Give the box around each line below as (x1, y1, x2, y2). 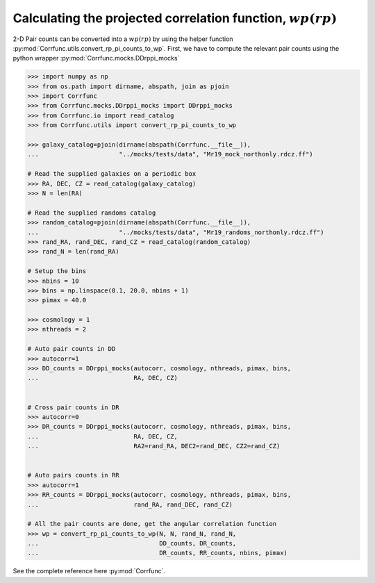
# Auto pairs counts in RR (27, 471, 119, 479)
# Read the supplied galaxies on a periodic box (27, 170, 197, 178)
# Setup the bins (27, 268, 87, 275)
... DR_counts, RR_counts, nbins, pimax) (27, 549, 288, 557)
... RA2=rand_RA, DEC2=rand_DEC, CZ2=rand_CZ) (27, 442, 281, 450)
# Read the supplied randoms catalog (27, 208, 156, 217)
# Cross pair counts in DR (27, 403, 119, 411)
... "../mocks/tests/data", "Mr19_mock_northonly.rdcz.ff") (27, 150, 314, 158)
